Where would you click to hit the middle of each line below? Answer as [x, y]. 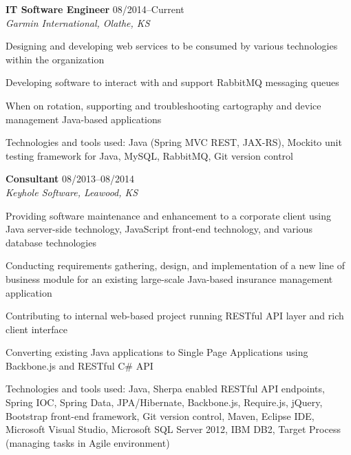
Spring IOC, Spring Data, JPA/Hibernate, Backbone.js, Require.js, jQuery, [164, 402]
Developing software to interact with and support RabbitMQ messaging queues [172, 82]
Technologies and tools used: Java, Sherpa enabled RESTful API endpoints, [165, 389]
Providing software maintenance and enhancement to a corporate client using [169, 215]
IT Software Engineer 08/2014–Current [95, 9]
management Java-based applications [84, 119]
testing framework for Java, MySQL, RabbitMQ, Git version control [149, 155]
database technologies [51, 242]
